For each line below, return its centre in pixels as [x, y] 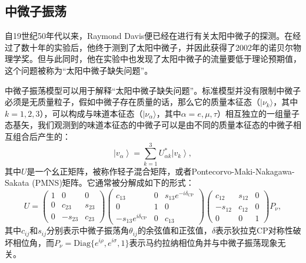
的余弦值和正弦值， [174, 230]
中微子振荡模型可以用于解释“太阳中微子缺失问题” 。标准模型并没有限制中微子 [153, 90]
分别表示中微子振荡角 [88, 230]
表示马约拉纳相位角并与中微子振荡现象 [203, 242]
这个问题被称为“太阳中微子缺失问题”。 [79, 70]
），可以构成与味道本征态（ [91, 113]
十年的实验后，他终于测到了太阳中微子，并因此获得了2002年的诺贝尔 [161, 47]
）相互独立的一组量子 [258, 113]
